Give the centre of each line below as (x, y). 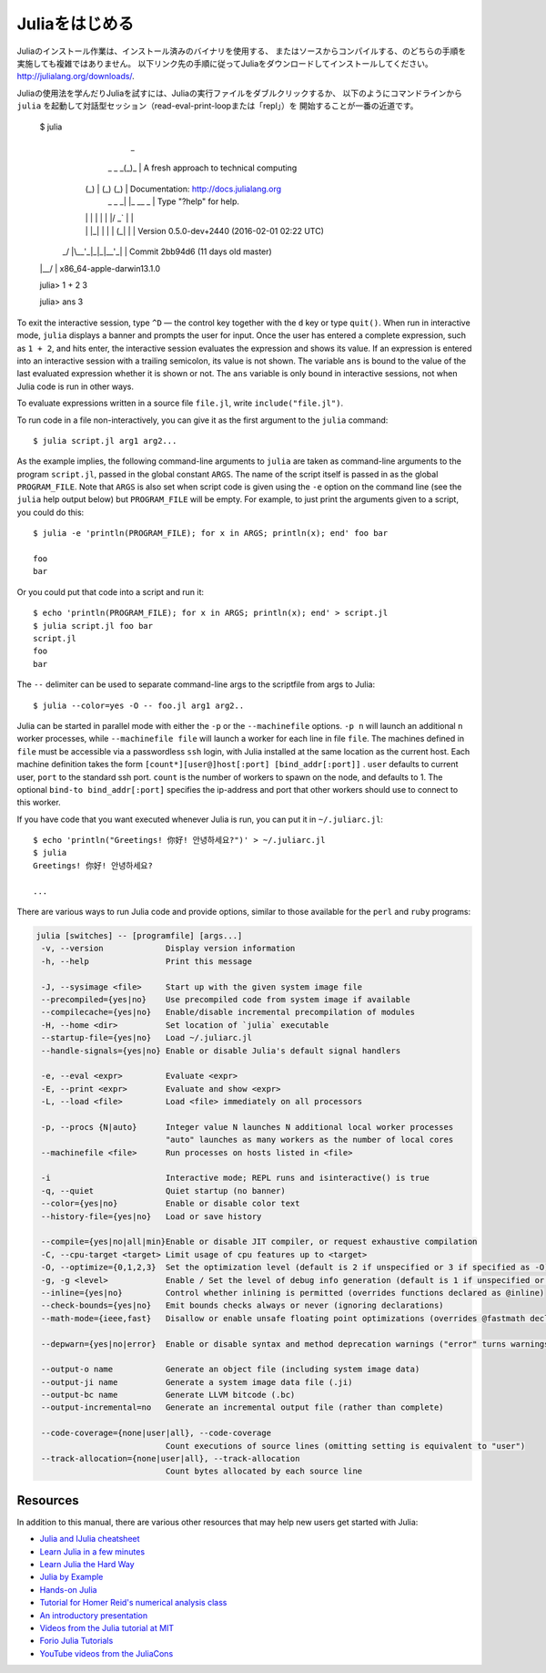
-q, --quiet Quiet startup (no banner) (163, 1191)
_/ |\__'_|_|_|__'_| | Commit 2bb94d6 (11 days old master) (167, 251)
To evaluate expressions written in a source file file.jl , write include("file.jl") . (180, 403)
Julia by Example (71, 1577)
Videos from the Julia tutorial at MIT (107, 1628)
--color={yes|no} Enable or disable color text (171, 1204)
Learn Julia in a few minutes (92, 1551)
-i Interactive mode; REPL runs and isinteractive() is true (235, 1178)
